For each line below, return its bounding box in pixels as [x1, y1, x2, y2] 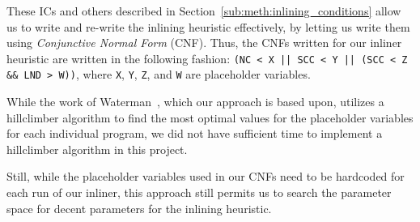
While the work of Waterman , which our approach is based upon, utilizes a [6, 93, 384, 110]
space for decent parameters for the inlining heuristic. [6, 199, 272, 216]
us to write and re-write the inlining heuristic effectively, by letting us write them [6, 18, 410, 35]
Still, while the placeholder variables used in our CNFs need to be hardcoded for [6, 168, 405, 185]
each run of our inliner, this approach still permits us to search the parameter [6, 184, 392, 201]
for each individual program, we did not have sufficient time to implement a [6, 125, 383, 142]
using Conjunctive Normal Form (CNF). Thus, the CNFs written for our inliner [6, 34, 402, 51]
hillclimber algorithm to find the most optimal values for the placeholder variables [6, 109, 414, 126]
